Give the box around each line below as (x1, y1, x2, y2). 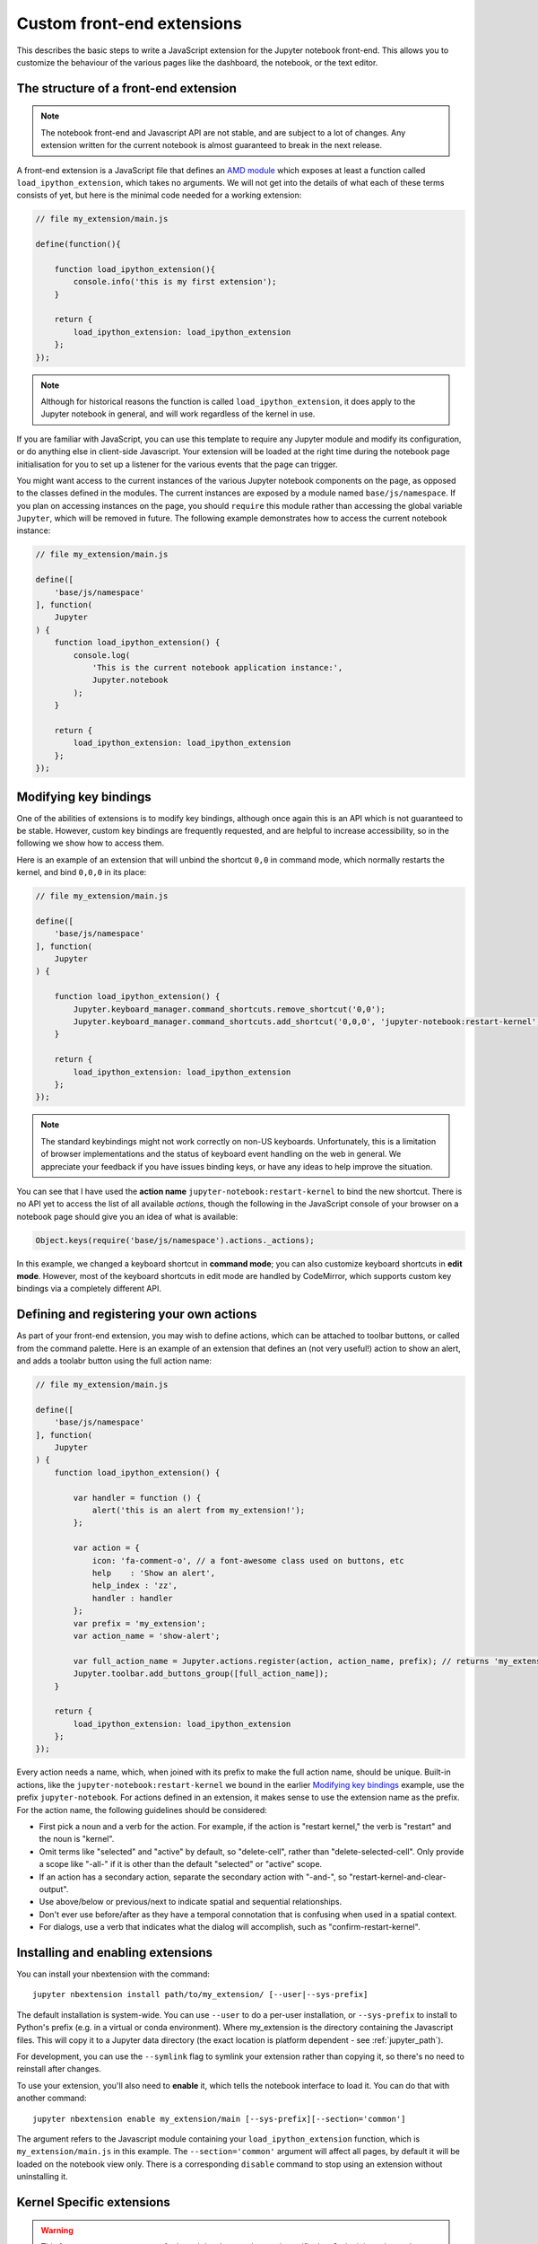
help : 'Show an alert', (91, 1568, 215, 1578)
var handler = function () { (73, 1493, 202, 1503)
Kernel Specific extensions (16, 2195, 170, 2210)
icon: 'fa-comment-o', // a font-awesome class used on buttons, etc (91, 1556, 405, 1565)
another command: (16, 2092, 87, 2104)
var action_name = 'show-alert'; (73, 1630, 221, 1641)
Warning (40, 2224, 74, 2235)
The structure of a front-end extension (16, 81, 238, 96)
